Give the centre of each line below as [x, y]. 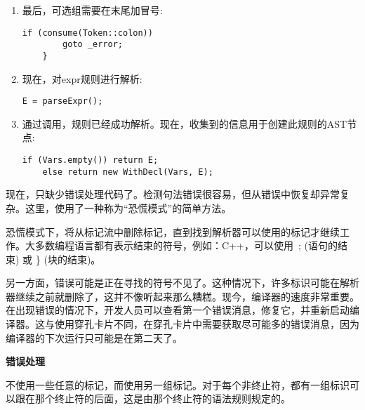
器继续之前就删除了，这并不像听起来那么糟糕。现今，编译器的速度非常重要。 [182, 296]
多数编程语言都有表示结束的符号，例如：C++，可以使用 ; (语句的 [186, 245]
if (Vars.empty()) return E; [90, 160]
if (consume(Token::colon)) [87, 33]
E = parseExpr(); [62, 101]
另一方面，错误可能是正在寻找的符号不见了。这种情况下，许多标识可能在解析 [182, 283]
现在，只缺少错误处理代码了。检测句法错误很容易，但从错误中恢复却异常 [173, 194]
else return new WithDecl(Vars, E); [128, 172]
